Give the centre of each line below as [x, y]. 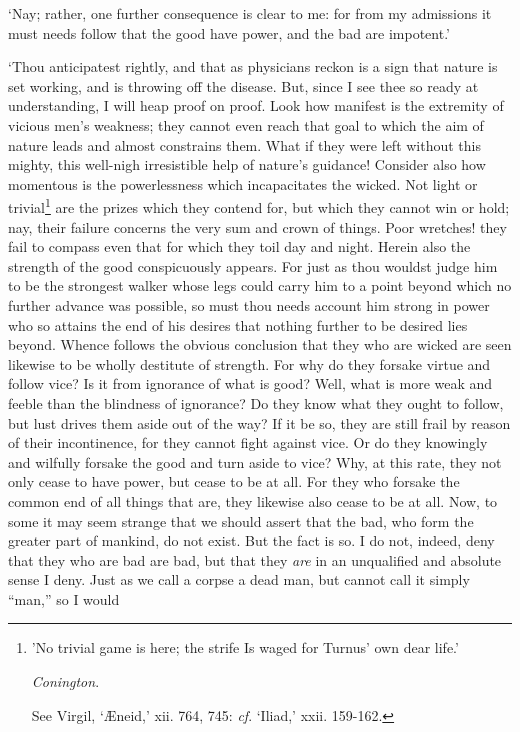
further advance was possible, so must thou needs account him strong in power [249, 304]
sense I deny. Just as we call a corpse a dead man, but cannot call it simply [239, 579]
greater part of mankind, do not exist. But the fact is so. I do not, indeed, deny [251, 540]
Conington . [65, 681]
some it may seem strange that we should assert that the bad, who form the [241, 520]
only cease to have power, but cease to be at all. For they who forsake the [234, 481]
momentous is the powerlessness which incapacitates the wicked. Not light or [243, 183]
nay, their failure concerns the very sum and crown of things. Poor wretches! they [257, 226]
